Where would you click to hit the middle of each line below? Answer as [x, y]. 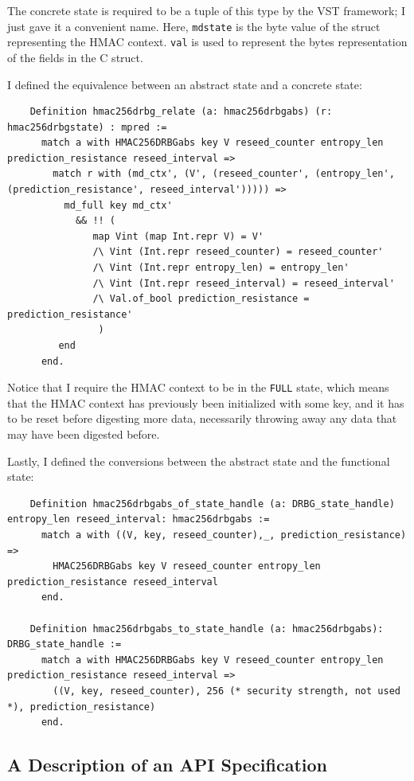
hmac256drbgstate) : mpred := [87, 127]
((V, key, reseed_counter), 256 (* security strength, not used [227, 691]
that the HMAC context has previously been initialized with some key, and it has [206, 402]
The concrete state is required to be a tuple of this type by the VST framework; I [207, 10]
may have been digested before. [84, 434]
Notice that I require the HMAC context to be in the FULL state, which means [198, 387]
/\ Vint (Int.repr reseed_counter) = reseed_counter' [238, 252]
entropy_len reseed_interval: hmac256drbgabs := [139, 519]
